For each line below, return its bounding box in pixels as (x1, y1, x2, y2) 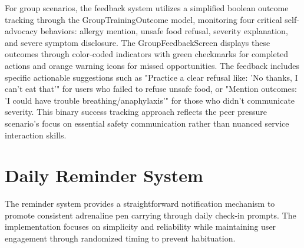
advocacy (5, 25, 38, 37)
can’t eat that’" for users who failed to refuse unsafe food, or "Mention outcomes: (5, 82, 297, 95)
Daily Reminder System (5, 163, 203, 187)
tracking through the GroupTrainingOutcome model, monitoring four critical (5, 13, 282, 25)
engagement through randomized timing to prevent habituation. (5, 232, 236, 244)
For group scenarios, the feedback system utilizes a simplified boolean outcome (5, 2, 289, 14)
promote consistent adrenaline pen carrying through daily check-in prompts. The (5, 209, 296, 221)
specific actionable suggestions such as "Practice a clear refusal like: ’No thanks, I (5, 71, 298, 83)
